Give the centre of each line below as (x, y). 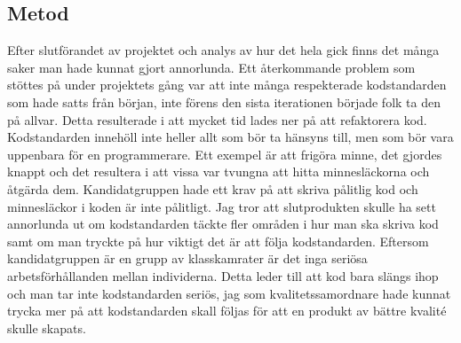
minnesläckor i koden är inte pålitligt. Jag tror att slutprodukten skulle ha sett (222, 206)
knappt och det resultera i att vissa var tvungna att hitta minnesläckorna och (219, 171)
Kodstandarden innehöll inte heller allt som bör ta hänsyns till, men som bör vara (230, 137)
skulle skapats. (47, 327)
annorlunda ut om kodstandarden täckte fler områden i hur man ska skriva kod (223, 224)
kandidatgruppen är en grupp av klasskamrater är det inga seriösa (187, 258)
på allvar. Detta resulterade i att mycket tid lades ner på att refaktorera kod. (217, 119)
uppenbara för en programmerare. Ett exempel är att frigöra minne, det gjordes (225, 154)
